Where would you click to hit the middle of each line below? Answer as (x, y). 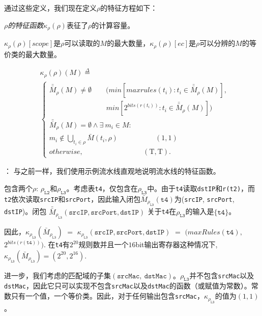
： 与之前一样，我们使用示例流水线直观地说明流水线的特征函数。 (112, 171)
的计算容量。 (113, 25)
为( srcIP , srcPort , (204, 199)
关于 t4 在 (162, 211)
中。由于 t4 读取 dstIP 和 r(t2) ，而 (201, 188)
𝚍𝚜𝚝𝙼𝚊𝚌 (155, 276)
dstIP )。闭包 (25, 211)
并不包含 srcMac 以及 (222, 275)
